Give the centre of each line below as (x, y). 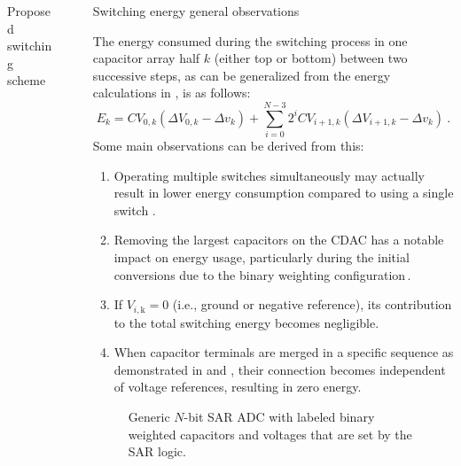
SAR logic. (157, 451)
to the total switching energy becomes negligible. (246, 322)
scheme (27, 80)
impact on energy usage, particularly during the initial (262, 257)
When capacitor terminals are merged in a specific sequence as (284, 352)
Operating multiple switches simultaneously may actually (269, 175)
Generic (149, 417)
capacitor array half (146, 58)
